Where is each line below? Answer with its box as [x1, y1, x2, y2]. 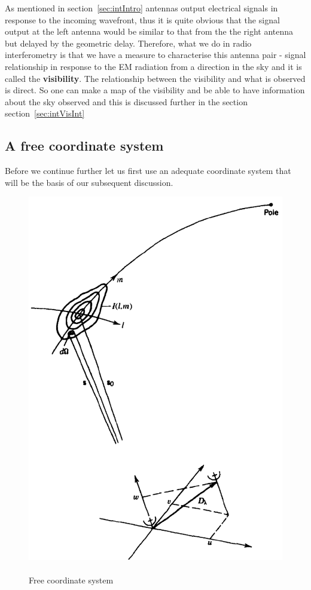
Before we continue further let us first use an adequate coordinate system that [5, 164, 291, 177]
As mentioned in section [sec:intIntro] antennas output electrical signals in [5, 2, 278, 14]
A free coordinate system [5, 136, 164, 155]
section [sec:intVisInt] [5, 107, 85, 120]
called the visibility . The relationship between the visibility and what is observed [5, 72, 306, 84]
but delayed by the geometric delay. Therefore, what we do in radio [5, 36, 252, 49]
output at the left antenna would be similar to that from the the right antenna [5, 25, 294, 38]
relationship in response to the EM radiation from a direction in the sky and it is [5, 60, 302, 72]
